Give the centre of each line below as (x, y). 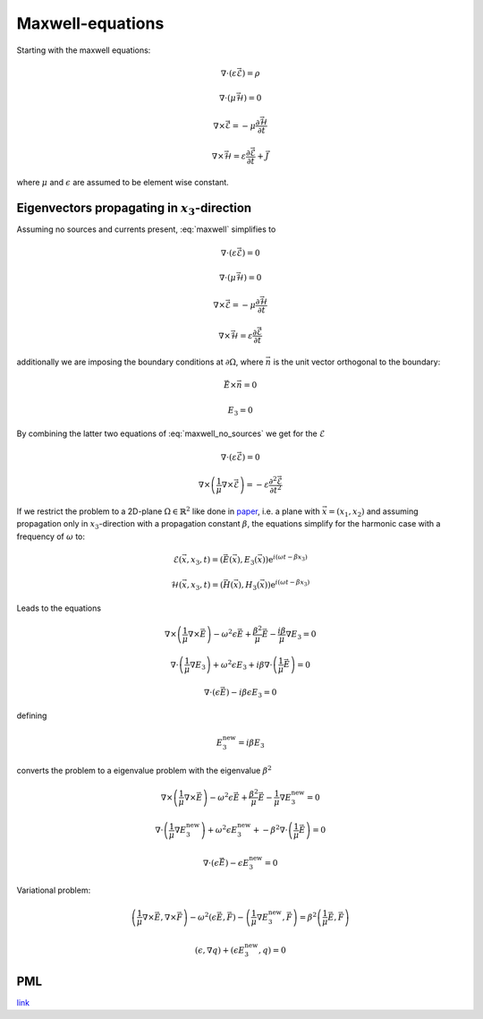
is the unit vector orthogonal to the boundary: (357, 362)
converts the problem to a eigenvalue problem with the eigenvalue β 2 (144, 770)
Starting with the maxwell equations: (84, 50)
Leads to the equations (59, 608)
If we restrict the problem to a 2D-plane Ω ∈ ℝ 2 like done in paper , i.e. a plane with (169, 511)
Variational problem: (54, 890)
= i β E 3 (251, 744)
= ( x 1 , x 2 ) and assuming (373, 512)
